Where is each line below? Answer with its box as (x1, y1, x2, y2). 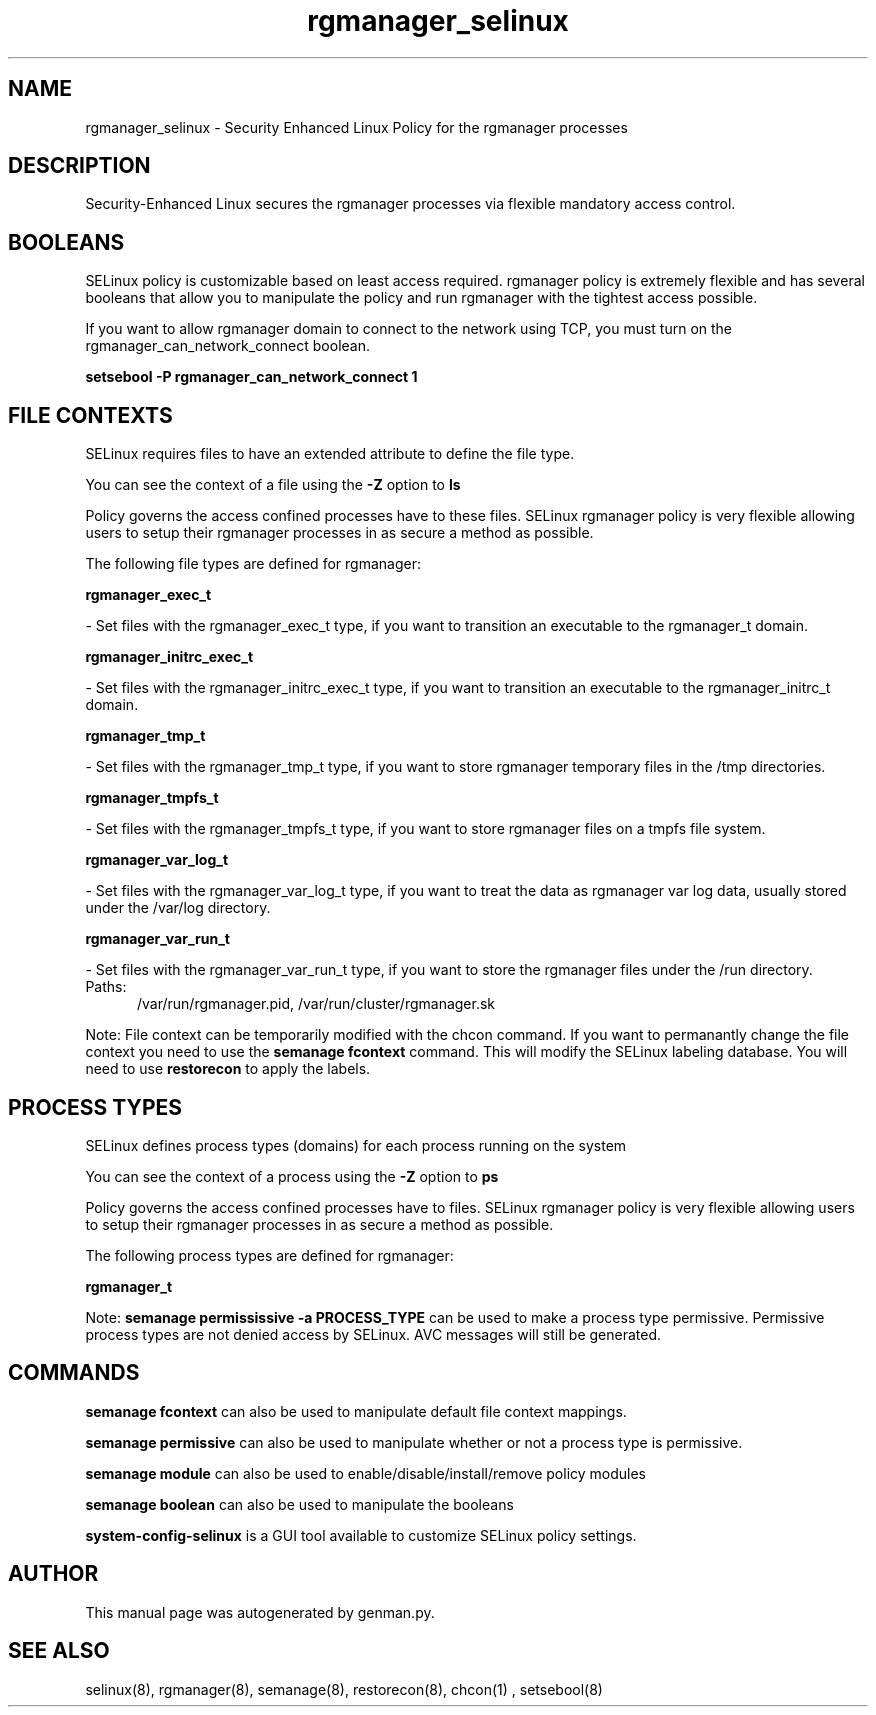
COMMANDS (8, 1360, 140, 1386)
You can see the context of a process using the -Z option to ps (85, 1167, 499, 1185)
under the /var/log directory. (85, 899, 271, 917)
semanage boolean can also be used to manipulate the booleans (85, 1495, 514, 1513)
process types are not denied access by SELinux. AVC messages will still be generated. (85, 1325, 662, 1343)
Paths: (85, 978, 127, 996)
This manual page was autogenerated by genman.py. (85, 1603, 435, 1621)
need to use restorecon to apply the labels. (85, 1060, 371, 1078)
